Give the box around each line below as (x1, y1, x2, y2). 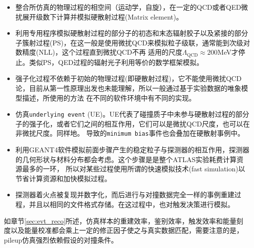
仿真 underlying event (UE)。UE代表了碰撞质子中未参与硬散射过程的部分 (15, 109, 249, 119)
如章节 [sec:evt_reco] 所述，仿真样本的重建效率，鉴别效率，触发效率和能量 (4, 215, 237, 226)
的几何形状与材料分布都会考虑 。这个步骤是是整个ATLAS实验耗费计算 (15, 154, 237, 164)
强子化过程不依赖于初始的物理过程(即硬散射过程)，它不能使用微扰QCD (15, 73, 242, 83)
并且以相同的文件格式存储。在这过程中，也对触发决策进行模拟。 (29, 199, 234, 209)
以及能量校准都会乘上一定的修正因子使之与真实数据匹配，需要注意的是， (10, 225, 243, 235)
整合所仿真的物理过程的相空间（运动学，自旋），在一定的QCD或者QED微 (15, 2, 248, 12)
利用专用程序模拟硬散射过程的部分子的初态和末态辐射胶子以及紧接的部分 (15, 28, 248, 38)
